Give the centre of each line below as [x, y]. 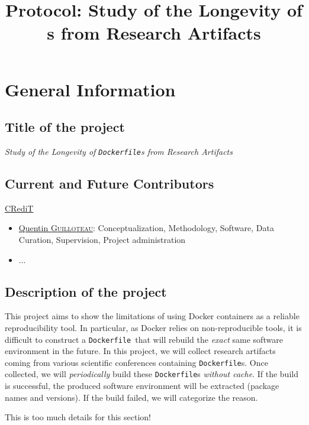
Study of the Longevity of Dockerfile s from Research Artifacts [119, 151]
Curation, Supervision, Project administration [102, 239]
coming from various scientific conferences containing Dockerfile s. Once [136, 362]
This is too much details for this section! [78, 417]
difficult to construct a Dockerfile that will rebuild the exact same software [144, 339]
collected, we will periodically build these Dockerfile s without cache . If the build [152, 374]
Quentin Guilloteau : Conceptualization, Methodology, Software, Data [146, 228]
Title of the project [65, 127]
